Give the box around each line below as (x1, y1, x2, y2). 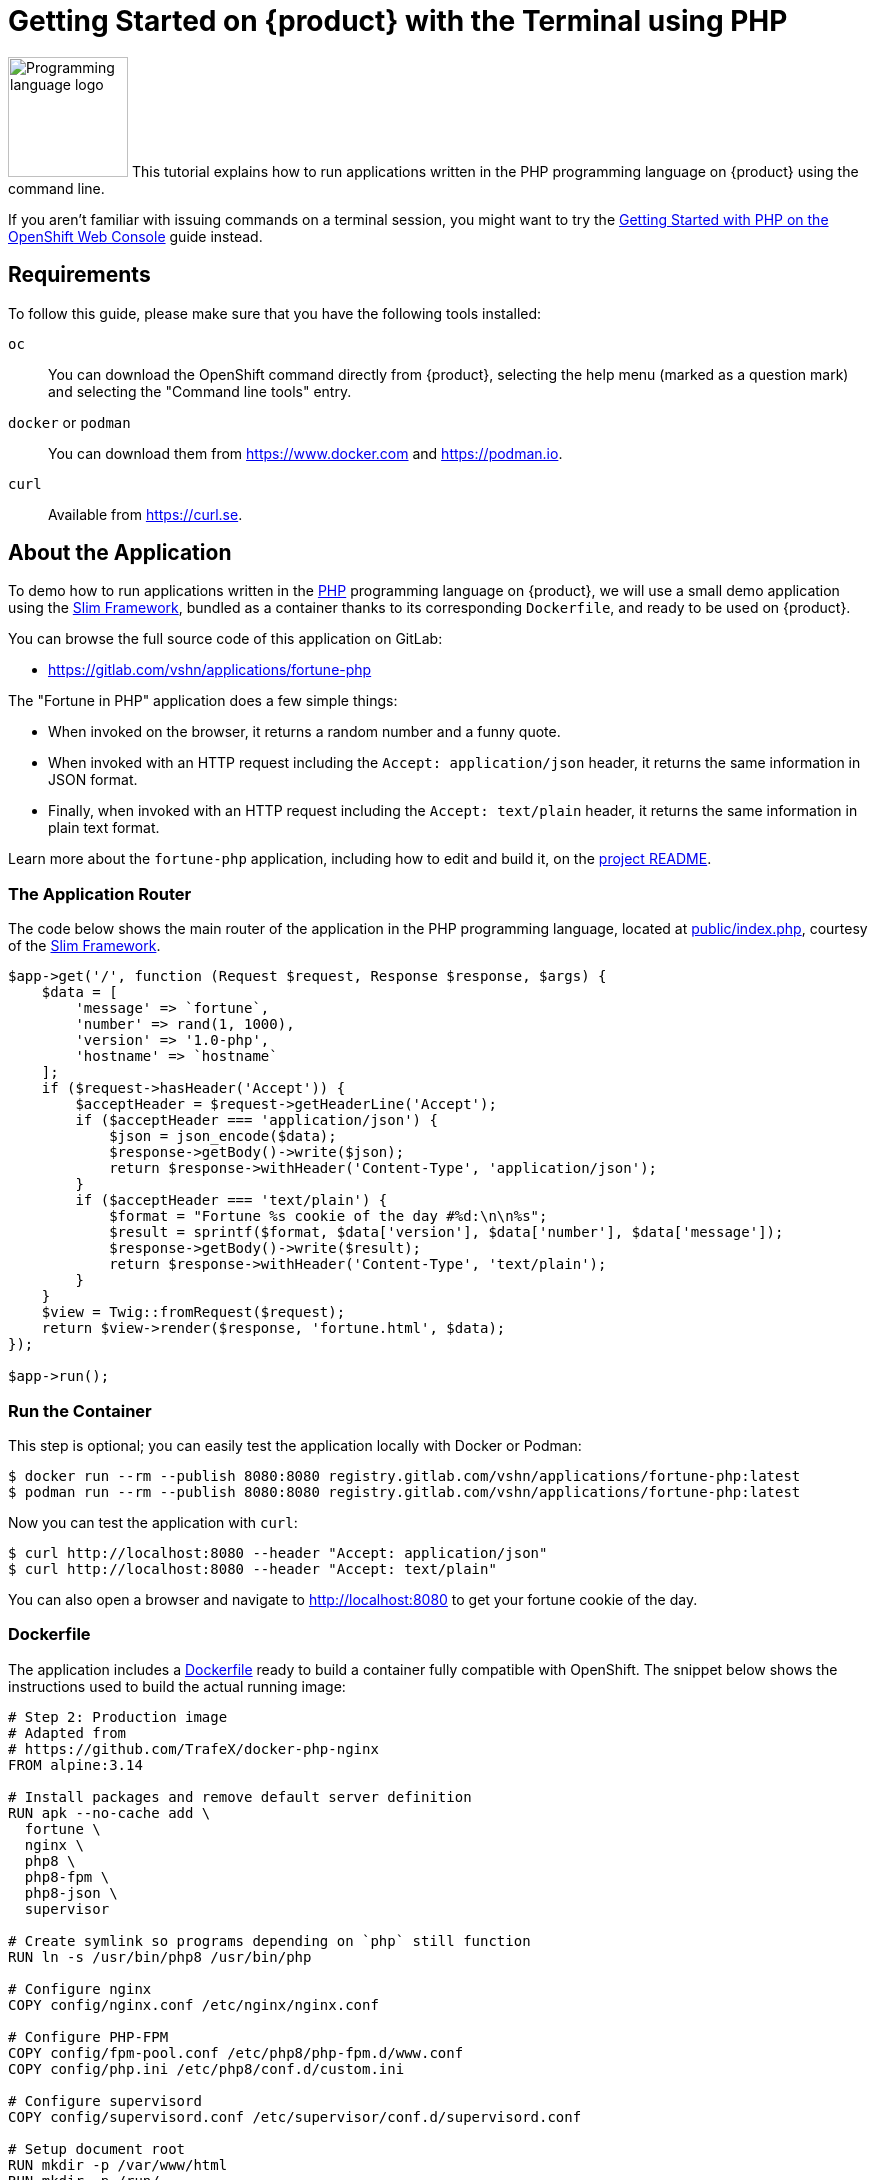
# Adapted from (8, 1724, 127, 1741)
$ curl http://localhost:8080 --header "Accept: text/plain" (8, 1560, 497, 1577)
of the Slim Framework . (8, 937, 161, 955)
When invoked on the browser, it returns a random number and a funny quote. (48, 723, 561, 741)
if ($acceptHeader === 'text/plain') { (75, 1192, 388, 1209)
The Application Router (8, 883, 192, 904)
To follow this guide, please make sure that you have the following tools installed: (8, 304, 542, 322)
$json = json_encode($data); (109, 1128, 337, 1145)
